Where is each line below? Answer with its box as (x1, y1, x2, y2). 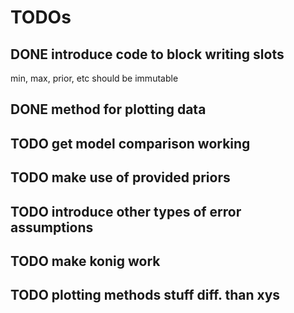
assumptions (10, 219, 94, 236)
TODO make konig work (10, 252, 161, 270)
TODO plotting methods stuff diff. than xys (10, 287, 281, 304)
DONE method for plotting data (10, 101, 207, 118)
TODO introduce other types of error (10, 203, 242, 220)
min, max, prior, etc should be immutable (10, 72, 179, 84)
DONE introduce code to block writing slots (10, 46, 285, 63)
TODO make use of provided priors (10, 169, 231, 186)
